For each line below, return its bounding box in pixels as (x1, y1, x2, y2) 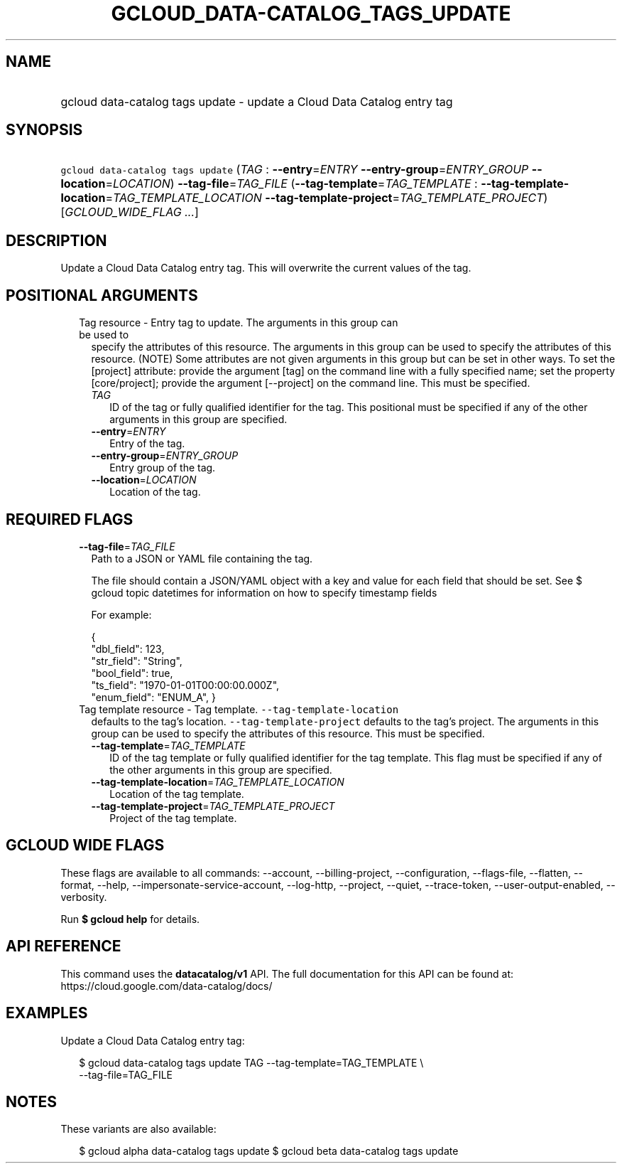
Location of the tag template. (109, 787, 244, 800)
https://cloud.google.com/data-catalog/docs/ (60, 979, 273, 992)
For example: (91, 608, 152, 621)
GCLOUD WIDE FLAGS (6, 836, 165, 855)
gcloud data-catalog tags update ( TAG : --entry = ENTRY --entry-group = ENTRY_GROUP (60, 162, 529, 177)
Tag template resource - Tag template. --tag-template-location (79, 703, 399, 715)
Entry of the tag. (109, 437, 185, 450)
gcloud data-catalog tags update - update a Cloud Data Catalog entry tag (60, 94, 453, 109)
